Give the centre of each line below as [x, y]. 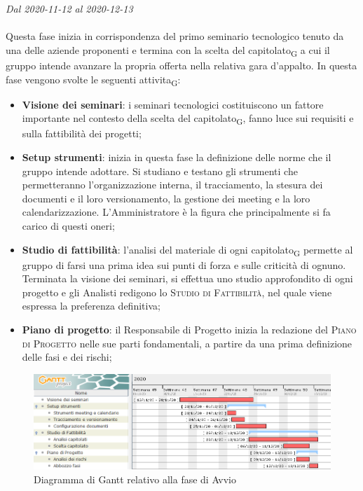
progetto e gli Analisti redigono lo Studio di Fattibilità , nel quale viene [177, 292]
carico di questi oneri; [68, 225]
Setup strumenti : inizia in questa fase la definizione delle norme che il [177, 157]
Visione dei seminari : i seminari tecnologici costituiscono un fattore [173, 104]
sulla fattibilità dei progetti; [82, 133]
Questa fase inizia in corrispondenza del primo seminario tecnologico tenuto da [175, 36]
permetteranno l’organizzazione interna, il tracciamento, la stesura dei [172, 185]
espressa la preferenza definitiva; [91, 306]
